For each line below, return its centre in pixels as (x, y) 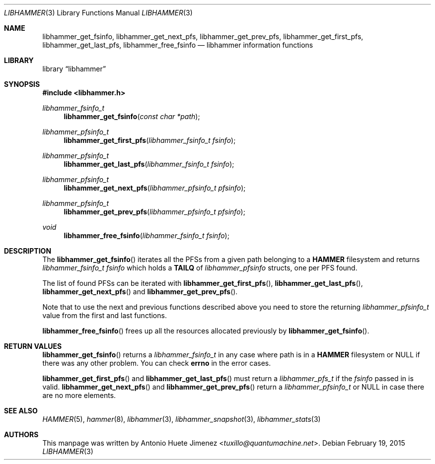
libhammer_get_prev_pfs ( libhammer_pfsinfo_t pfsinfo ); (154, 212)
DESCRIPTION (28, 251)
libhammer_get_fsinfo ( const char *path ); (132, 116)
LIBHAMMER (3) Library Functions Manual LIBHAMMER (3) (98, 13)
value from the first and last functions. (105, 315)
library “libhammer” (74, 69)
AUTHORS (21, 434)
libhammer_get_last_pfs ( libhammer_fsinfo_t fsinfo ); (149, 164)
